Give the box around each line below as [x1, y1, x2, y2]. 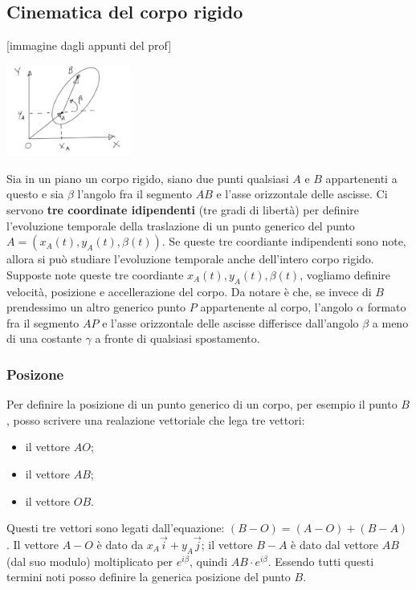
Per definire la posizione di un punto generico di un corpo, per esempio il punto [6, 396, 398, 413]
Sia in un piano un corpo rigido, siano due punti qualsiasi [6, 169, 289, 186]
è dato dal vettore [291, 535, 379, 552]
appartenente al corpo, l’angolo [200, 299, 353, 315]
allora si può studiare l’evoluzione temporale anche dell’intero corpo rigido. [6, 250, 374, 267]
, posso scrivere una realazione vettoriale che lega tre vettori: [6, 411, 305, 428]
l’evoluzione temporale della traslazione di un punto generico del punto [6, 217, 355, 234]
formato [367, 299, 406, 315]
